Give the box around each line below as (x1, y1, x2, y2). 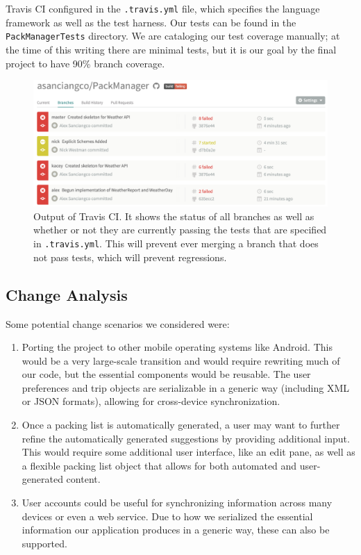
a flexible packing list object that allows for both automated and (22, 458, 297, 472)
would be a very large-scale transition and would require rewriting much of (22, 353, 340, 367)
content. (66, 472, 101, 486)
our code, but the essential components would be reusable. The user (22, 367, 311, 381)
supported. (22, 536, 67, 550)
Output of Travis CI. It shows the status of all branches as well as (33, 208, 314, 223)
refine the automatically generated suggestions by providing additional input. (22, 431, 350, 445)
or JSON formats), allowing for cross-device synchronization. (22, 394, 280, 408)
